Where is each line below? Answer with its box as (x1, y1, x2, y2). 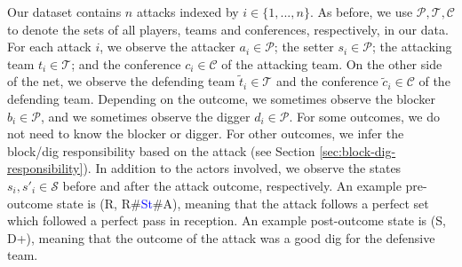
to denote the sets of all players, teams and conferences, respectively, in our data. (7, 20, 449, 38)
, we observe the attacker (100, 37, 235, 56)
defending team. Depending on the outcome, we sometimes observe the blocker (7, 89, 435, 107)
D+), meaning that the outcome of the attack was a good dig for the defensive (7, 228, 435, 247)
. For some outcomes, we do (289, 106, 440, 125)
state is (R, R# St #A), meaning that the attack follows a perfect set (56, 193, 429, 212)
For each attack (7, 37, 92, 56)
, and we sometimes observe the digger (40, 106, 251, 125)
